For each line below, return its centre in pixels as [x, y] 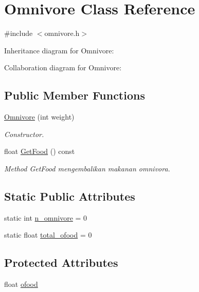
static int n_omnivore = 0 [46, 217]
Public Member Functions [75, 95]
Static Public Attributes [70, 196]
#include [19, 33]
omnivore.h [62, 33]
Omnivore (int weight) [39, 117]
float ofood [21, 284]
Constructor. [24, 134]
